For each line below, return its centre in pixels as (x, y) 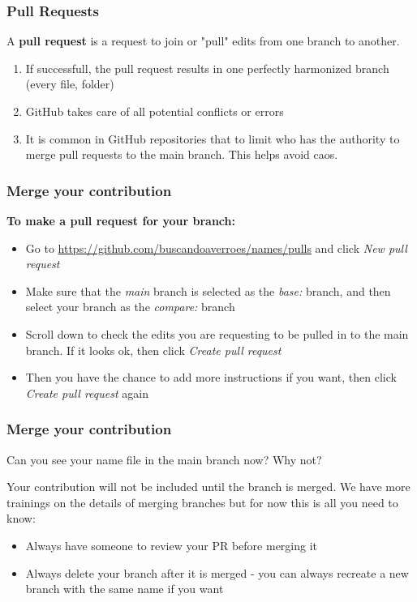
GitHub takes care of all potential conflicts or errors (155, 111)
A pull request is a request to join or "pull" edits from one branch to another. (203, 41)
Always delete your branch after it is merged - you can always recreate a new (217, 572)
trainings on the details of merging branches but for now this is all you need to (202, 502)
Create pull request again (87, 393)
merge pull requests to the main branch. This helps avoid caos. (182, 154)
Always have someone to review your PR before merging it (172, 545)
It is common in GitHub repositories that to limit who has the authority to (213, 138)
